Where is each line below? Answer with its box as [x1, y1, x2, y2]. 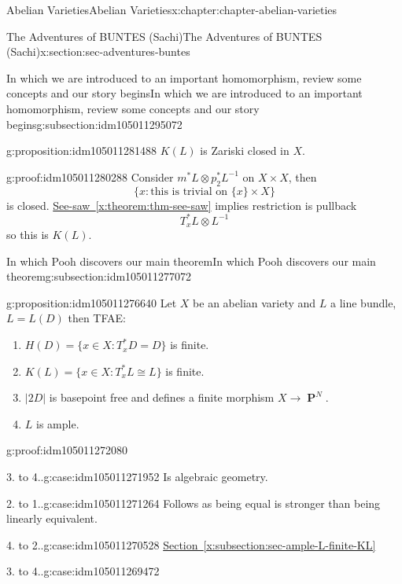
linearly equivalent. [6, 510, 98, 527]
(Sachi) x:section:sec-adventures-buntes [6, 43, 190, 60]
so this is [6, 226, 49, 243]
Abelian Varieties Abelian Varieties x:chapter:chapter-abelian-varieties [6, 2, 337, 17]
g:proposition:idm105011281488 [6, 142, 157, 159]
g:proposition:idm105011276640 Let [6, 294, 177, 310]
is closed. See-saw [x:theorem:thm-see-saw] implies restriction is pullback [6, 197, 357, 213]
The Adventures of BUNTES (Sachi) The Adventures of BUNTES [6, 28, 323, 44]
